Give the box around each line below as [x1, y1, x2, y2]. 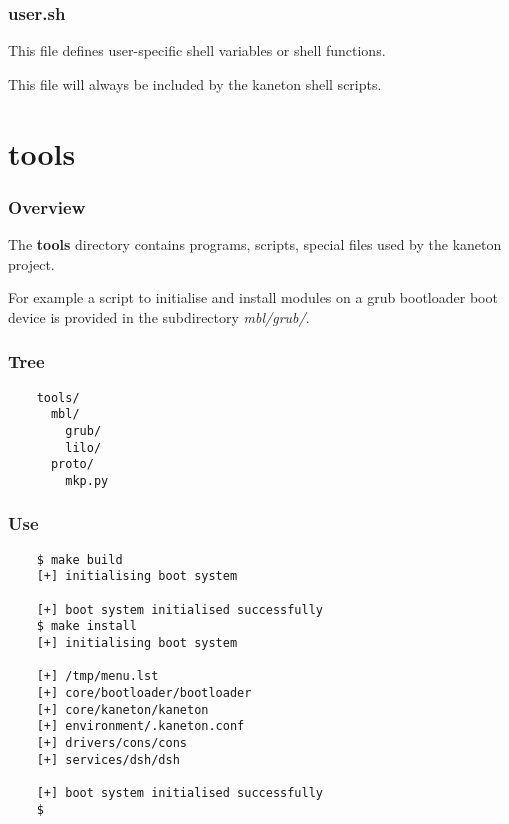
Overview [8, 194, 86, 219]
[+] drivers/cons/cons [36, 735, 187, 750]
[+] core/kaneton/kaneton [36, 702, 209, 717]
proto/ [50, 457, 94, 472]
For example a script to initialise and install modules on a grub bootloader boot [8, 287, 498, 308]
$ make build [36, 552, 123, 567]
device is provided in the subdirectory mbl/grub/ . [8, 306, 310, 327]
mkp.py [65, 473, 109, 488]
